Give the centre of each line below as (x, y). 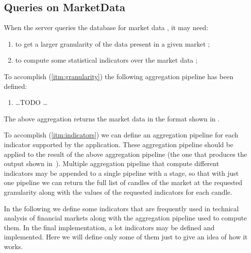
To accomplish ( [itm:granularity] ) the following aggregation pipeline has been (119, 76)
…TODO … (31, 102)
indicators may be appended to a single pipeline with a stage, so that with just (121, 173)
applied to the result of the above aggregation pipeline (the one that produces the (125, 154)
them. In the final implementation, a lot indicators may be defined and (109, 227)
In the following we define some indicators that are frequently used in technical (121, 208)
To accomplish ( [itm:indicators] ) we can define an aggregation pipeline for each (121, 135)
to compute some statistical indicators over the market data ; (106, 60)
